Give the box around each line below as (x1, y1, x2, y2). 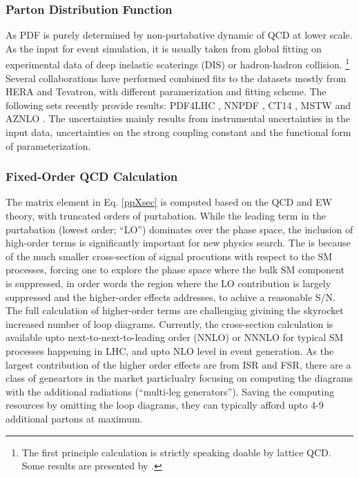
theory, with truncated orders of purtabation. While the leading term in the (6, 208, 326, 223)
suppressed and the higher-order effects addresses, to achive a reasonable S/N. (6, 289, 336, 304)
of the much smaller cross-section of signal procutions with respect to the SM (6, 249, 333, 263)
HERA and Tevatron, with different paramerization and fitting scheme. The (6, 84, 327, 99)
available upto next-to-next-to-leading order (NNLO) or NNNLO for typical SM (6, 330, 344, 344)
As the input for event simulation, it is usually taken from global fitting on (6, 41, 322, 55)
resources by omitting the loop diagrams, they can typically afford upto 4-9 (6, 398, 324, 412)
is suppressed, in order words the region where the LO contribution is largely (6, 276, 331, 290)
